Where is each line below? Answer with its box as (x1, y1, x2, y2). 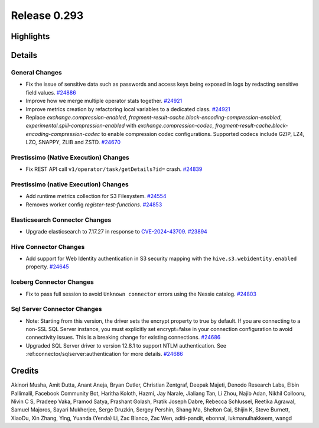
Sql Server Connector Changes (11, 305, 102, 313)
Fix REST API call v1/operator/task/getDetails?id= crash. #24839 (25, 166, 203, 173)
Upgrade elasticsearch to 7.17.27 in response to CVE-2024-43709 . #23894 (25, 228, 208, 235)
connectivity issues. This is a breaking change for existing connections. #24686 (25, 334, 221, 341)
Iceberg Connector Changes (11, 278, 94, 286)
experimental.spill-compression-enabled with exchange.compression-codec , (25, 122, 214, 129)
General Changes (11, 68, 62, 76)
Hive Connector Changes (11, 242, 85, 251)
